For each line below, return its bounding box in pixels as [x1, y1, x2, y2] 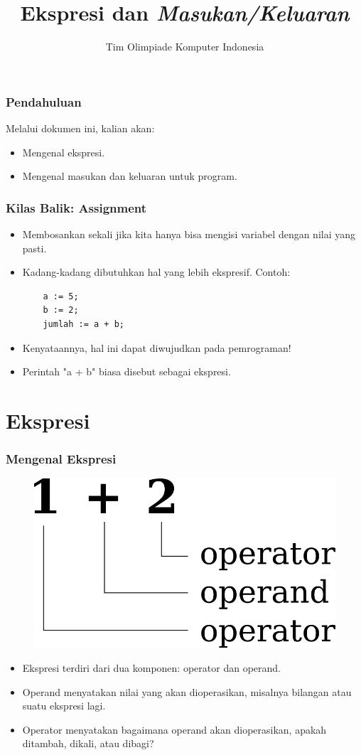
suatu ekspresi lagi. [22, 698, 106, 713]
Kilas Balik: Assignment [6, 198, 147, 216]
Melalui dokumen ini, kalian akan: [6, 121, 155, 136]
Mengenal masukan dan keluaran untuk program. [22, 168, 237, 183]
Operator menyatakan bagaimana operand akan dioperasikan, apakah [22, 722, 327, 737]
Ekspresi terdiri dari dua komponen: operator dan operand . [22, 660, 281, 675]
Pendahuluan [6, 92, 82, 110]
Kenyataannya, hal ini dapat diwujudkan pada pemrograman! [22, 340, 291, 355]
